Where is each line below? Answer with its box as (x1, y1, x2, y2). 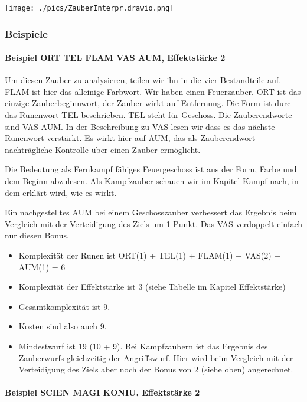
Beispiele (5, 26, 48, 41)
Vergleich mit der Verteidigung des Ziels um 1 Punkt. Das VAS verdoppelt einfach (5, 217, 303, 230)
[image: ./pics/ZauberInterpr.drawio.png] (5, 4, 174, 12)
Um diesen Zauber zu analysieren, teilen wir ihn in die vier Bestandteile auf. (5, 74, 282, 86)
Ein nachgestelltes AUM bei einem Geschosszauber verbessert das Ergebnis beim (5, 206, 297, 218)
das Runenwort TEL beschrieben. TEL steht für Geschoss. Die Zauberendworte (5, 109, 292, 121)
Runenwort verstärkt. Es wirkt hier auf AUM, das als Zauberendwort (5, 132, 256, 144)
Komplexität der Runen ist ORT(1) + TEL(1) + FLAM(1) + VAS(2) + (18, 249, 281, 262)
